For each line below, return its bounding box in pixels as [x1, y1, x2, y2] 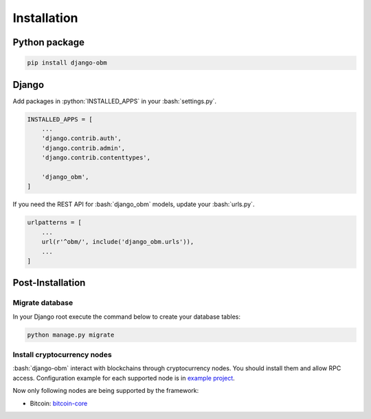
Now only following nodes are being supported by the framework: [12, 387, 199, 395]
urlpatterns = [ [27, 218, 82, 227]
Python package [12, 36, 85, 48]
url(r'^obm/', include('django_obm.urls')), [41, 238, 194, 246]
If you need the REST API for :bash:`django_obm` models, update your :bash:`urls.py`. [12, 200, 255, 209]
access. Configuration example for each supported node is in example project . [12, 374, 235, 382]
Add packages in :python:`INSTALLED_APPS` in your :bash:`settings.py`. [12, 97, 216, 105]
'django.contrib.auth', [41, 135, 122, 142]
